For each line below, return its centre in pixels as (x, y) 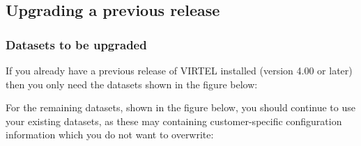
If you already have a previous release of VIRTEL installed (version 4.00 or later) (179, 70)
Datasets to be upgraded (76, 44)
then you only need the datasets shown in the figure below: (132, 84)
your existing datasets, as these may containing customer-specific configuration (174, 121)
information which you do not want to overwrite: (110, 135)
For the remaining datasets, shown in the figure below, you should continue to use (180, 107)
